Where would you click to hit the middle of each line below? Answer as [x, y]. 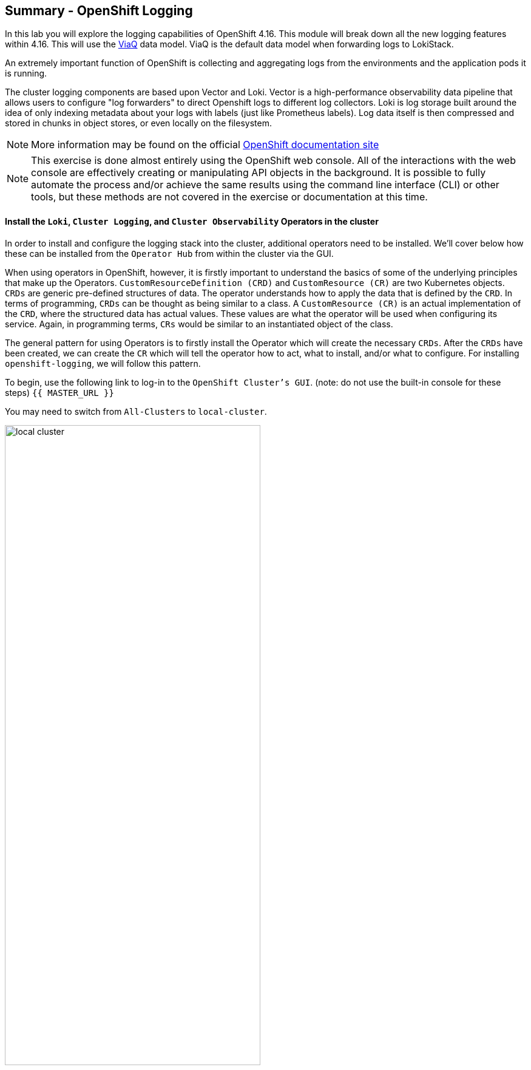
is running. [26, 73]
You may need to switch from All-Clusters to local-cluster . [136, 411]
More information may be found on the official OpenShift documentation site [205, 145]
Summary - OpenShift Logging [99, 11]
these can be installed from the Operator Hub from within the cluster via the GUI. [169, 253]
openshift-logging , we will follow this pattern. [103, 363]
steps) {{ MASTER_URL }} [59, 392]
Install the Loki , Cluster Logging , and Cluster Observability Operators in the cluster [192, 222]
